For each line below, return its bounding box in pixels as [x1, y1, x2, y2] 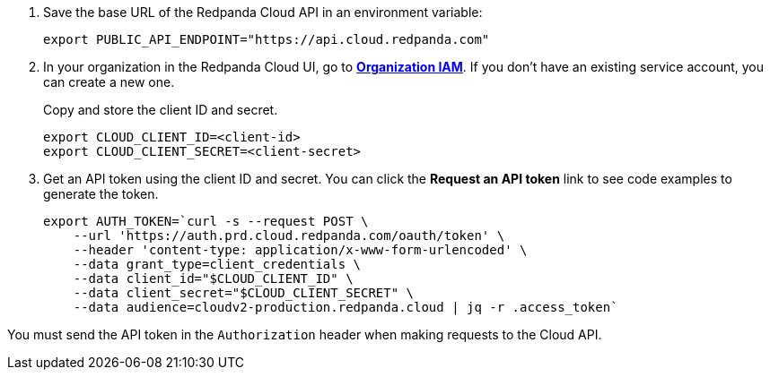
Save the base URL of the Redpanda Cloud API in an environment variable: [43, 4, 483, 20]
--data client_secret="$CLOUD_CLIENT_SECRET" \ [73, 286, 415, 300]
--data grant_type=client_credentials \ [73, 257, 362, 271]
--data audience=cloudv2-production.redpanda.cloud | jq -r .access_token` [73, 300, 618, 314]
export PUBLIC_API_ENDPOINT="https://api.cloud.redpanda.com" [43, 32, 490, 47]
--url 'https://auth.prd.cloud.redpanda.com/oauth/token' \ [73, 228, 505, 243]
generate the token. [43, 186, 159, 201]
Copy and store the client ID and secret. [43, 102, 278, 117]
